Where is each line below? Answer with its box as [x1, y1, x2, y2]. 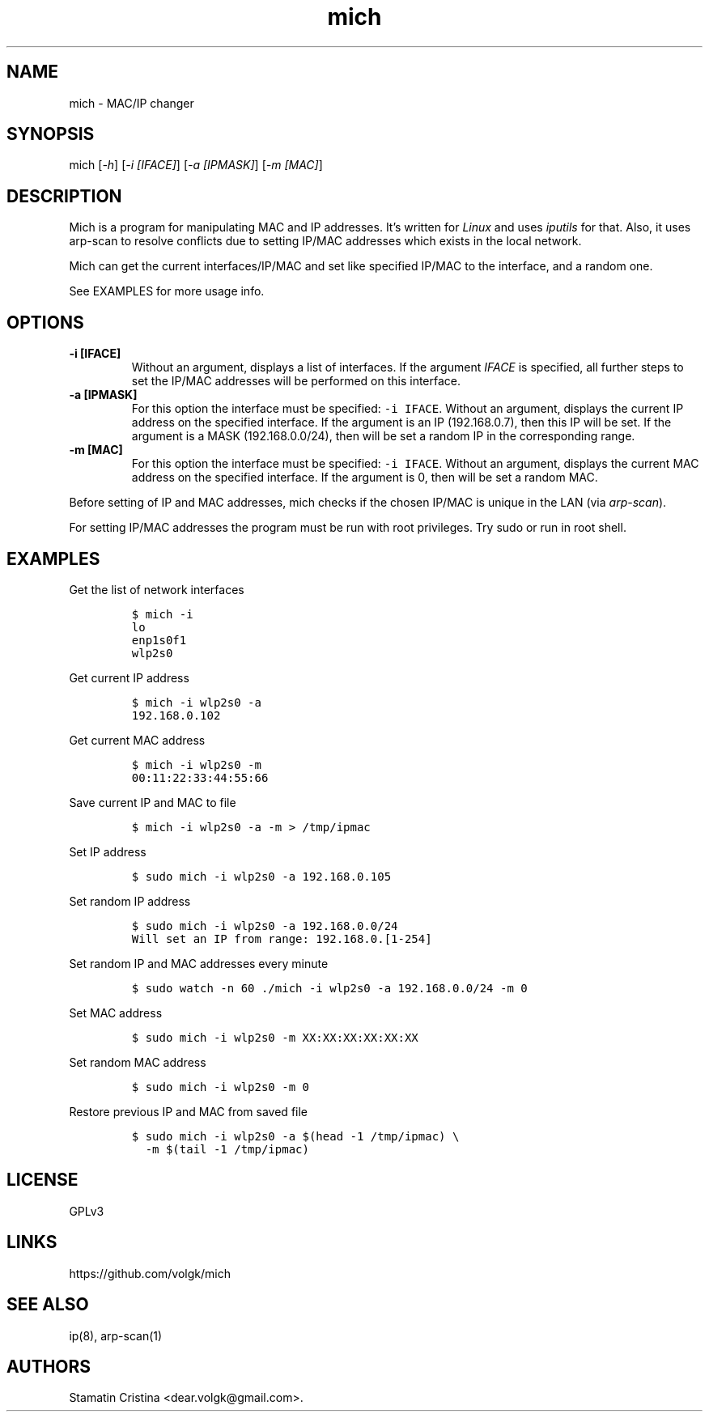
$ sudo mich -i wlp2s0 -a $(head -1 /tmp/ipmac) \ [131, 1129, 460, 1143]
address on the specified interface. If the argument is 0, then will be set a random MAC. [131, 470, 598, 485]
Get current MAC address [69, 732, 206, 747]
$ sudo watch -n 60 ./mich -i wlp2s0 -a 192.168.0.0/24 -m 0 [131, 981, 528, 995]
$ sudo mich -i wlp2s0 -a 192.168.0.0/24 [131, 919, 398, 932]
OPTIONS [6, 312, 84, 333]
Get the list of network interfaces [69, 582, 244, 596]
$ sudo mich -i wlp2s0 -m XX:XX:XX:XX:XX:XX [131, 1030, 418, 1044]
